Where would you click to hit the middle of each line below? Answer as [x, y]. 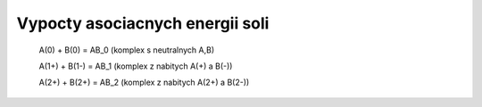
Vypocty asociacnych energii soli [143, 23]
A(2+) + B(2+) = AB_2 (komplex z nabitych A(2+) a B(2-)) [144, 82]
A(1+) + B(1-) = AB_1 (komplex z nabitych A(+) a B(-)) [136, 66]
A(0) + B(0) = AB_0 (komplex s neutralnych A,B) [127, 50]
